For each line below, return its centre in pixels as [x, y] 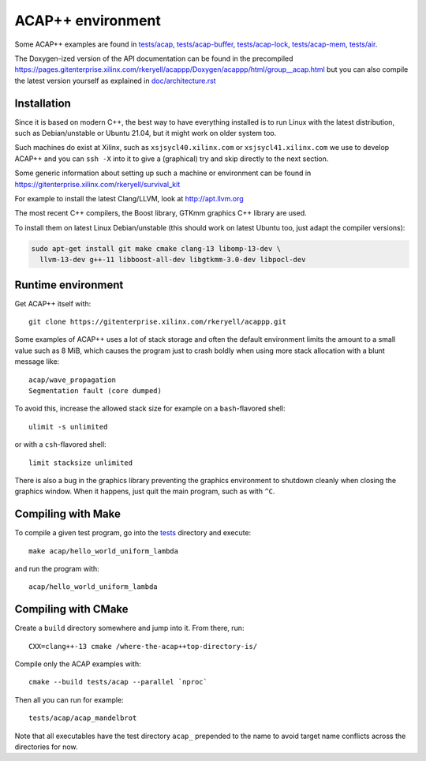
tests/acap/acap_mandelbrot [83, 718]
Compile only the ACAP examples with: [78, 664]
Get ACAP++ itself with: [53, 303]
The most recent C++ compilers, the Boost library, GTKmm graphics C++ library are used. [161, 213]
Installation [43, 103]
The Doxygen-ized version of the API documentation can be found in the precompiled [154, 58]
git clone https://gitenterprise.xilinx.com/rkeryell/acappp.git [158, 322]
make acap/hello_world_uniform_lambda [104, 551]
